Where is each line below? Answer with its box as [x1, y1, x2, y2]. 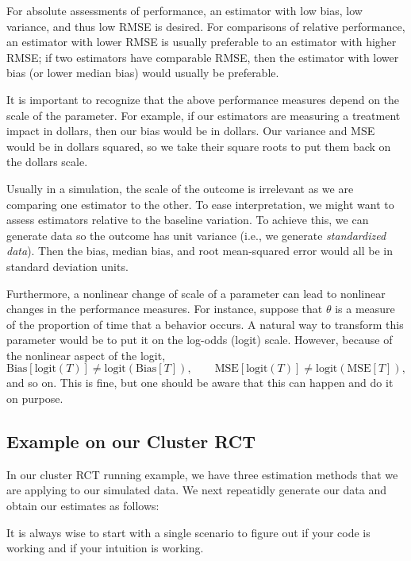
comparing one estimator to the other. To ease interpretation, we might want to [6, 195, 394, 212]
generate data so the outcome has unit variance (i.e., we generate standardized [6, 226, 386, 243]
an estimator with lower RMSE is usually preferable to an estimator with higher [6, 33, 397, 50]
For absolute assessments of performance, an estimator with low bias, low [6, 2, 363, 18]
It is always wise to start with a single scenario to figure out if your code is [6, 524, 371, 540]
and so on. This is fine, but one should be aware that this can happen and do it [6, 374, 394, 391]
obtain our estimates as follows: [6, 497, 159, 514]
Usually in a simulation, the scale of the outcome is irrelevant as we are [6, 180, 354, 196]
